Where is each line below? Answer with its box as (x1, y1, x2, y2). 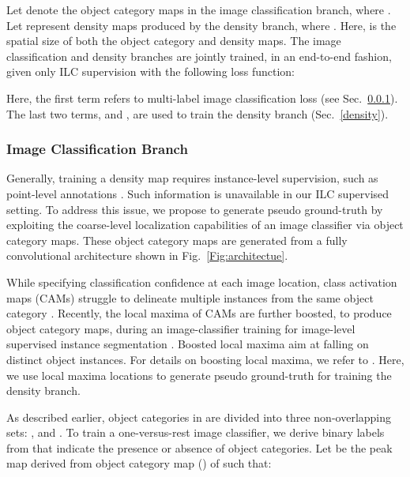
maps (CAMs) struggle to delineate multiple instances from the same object (6, 289, 374, 306)
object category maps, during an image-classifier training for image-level (6, 320, 355, 336)
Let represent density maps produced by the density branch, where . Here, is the (6, 17, 397, 33)
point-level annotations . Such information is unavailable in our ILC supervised (6, 185, 389, 201)
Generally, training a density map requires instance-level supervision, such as (6, 170, 378, 186)
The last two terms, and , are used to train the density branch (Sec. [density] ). (6, 105, 389, 122)
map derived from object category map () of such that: (6, 455, 272, 471)
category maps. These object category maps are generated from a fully (6, 231, 348, 248)
